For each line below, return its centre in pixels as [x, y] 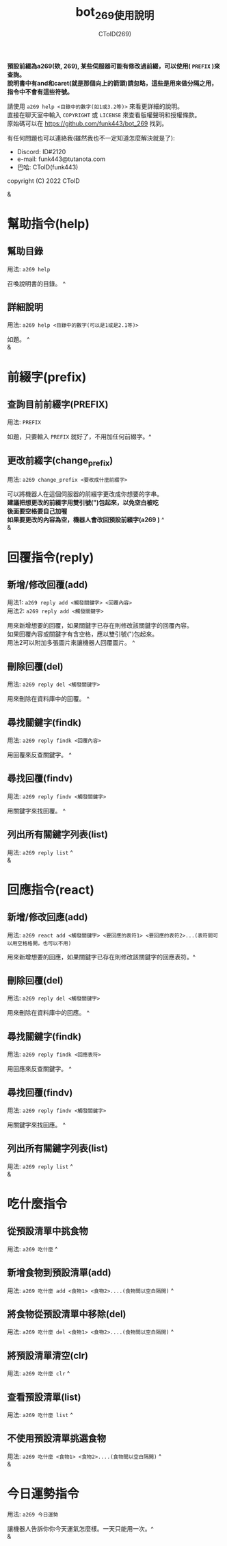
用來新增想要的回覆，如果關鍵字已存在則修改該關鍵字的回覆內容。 [100, 626]
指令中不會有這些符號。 [40, 91]
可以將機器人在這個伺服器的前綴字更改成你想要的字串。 [85, 494]
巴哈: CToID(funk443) [48, 167]
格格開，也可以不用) [47, 943]
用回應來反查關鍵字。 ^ [39, 1069]
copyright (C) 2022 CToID [43, 181]
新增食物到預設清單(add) [59, 1273]
